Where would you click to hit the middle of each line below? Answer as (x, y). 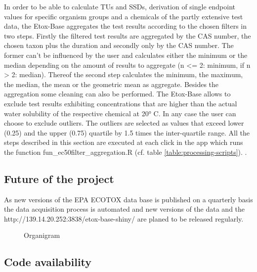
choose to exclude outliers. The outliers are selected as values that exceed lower (124, 123)
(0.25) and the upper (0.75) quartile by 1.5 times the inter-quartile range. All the (127, 132)
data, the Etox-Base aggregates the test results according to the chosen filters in (126, 26)
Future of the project (59, 178)
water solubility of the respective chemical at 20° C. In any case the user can (120, 113)
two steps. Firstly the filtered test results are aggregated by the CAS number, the (128, 35)
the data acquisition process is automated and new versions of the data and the (125, 209)
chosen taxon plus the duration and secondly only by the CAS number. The (119, 45)
